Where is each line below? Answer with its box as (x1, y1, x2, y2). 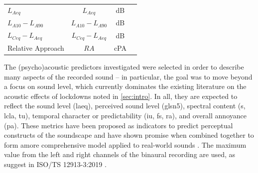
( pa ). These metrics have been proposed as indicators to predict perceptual (4, 120, 233, 130)
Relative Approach (7, 43, 64, 53)
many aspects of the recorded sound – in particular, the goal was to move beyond (4, 71, 253, 82)
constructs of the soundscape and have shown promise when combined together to (4, 130, 254, 140)
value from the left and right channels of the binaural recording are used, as (4, 149, 236, 160)
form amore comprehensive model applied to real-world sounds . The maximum (4, 139, 247, 150)
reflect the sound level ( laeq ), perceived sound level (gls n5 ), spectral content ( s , (4, 100, 246, 111)
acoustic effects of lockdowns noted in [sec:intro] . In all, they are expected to (4, 90, 238, 101)
